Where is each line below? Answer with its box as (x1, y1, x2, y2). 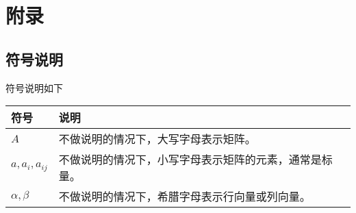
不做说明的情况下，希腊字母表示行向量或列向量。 (58, 188, 311, 205)
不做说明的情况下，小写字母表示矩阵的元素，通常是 (58, 151, 322, 168)
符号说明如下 (5, 80, 63, 95)
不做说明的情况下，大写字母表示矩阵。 (58, 131, 256, 147)
